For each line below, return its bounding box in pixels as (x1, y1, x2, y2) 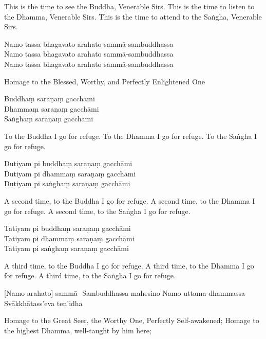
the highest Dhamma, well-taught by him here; (4, 325, 151, 335)
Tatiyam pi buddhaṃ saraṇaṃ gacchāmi (4, 223, 131, 234)
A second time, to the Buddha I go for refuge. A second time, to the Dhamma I (4, 195, 255, 206)
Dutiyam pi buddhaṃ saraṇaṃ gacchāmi (4, 158, 132, 169)
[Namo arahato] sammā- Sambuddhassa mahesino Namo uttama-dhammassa (4, 288, 245, 298)
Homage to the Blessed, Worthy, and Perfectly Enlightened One (4, 76, 205, 86)
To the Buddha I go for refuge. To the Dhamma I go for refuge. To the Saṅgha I (4, 130, 257, 141)
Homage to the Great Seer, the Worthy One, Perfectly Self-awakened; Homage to (4, 315, 259, 326)
